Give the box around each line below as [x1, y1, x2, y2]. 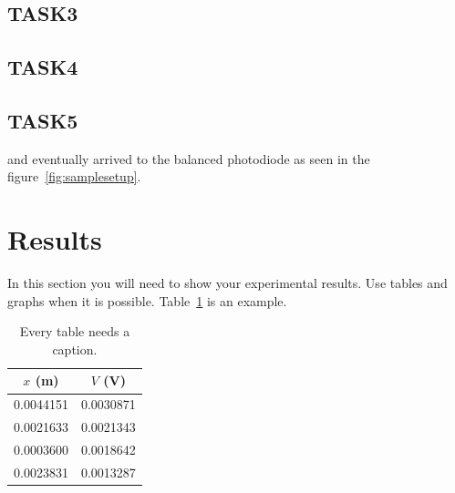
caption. [52, 339, 98, 358]
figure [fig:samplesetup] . [7, 167, 141, 186]
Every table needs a [19, 322, 130, 341]
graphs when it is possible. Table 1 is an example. [7, 291, 287, 310]
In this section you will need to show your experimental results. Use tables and [7, 273, 448, 293]
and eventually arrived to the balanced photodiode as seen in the [7, 149, 370, 168]
